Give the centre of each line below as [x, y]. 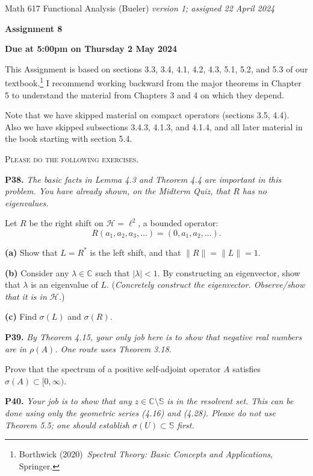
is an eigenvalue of [64, 284]
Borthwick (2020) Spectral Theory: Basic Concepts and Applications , [146, 454]
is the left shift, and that [135, 252]
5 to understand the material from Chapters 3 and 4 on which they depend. [144, 94]
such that [113, 272]
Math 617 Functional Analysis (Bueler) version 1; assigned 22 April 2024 [140, 8]
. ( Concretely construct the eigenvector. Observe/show [206, 284]
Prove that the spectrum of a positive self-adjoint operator [113, 369]
